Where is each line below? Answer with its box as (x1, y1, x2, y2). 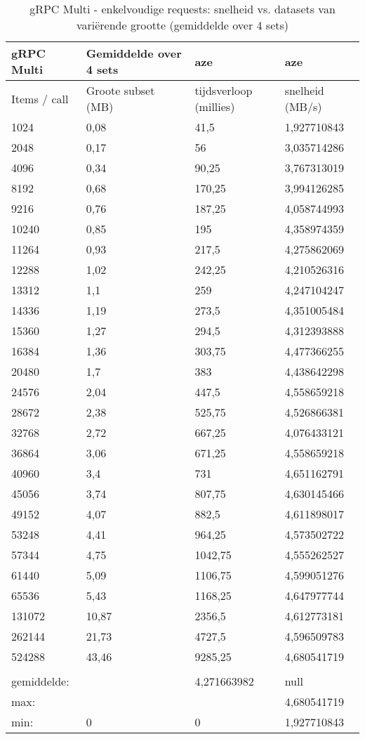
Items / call (11, 90, 69, 107)
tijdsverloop (194, 82, 253, 98)
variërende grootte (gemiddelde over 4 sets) (76, 17, 289, 33)
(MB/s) (284, 98, 322, 115)
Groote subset (86, 82, 155, 98)
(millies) (194, 98, 235, 115)
